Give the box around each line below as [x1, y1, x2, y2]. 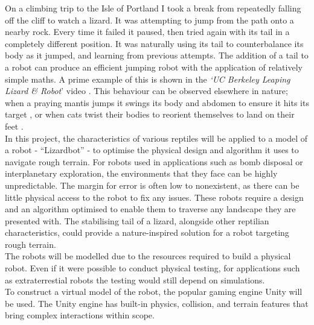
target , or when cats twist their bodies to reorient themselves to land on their [5, 108, 295, 121]
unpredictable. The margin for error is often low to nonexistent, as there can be [5, 178, 300, 191]
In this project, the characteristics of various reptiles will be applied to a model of [5, 131, 308, 144]
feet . [5, 119, 24, 132]
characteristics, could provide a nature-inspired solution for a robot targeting [5, 226, 289, 239]
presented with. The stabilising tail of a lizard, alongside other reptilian [5, 214, 269, 227]
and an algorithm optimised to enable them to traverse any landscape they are [5, 203, 296, 215]
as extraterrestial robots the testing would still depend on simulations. [5, 273, 265, 286]
